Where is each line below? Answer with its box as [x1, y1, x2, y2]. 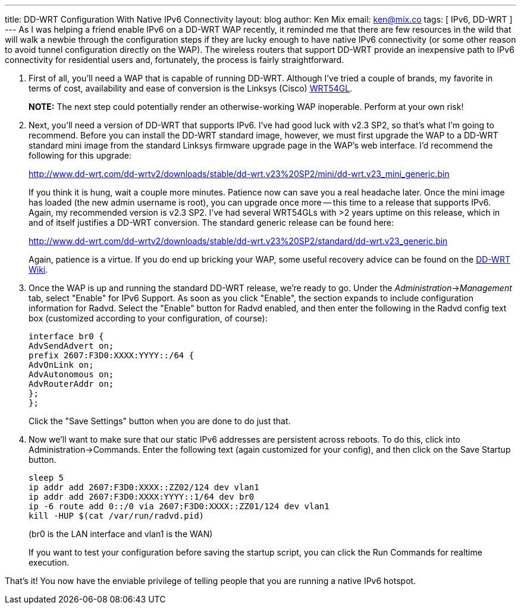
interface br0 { [29, 332, 104, 341]
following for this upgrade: [29, 150, 132, 160]
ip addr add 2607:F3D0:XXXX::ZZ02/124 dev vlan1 [29, 482, 259, 492]
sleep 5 [29, 473, 64, 482]
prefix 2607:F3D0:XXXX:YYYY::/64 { [29, 351, 194, 360]
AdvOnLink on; [29, 360, 94, 370]
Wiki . [29, 264, 48, 274]
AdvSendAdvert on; [29, 341, 114, 351]
